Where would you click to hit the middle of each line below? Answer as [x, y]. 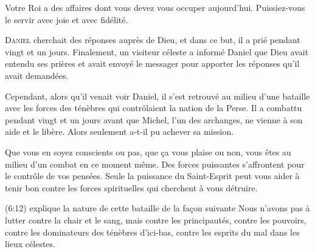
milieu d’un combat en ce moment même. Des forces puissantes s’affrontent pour [155, 164]
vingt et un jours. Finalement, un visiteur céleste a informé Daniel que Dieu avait [157, 51]
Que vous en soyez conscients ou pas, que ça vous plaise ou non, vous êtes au [148, 152]
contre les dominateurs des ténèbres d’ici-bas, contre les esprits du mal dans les [152, 232]
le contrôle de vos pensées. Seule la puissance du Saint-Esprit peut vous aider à [152, 176]
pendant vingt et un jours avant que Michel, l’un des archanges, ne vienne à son [154, 119]
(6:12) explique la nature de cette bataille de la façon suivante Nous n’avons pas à [157, 208]
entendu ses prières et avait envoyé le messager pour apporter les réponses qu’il [152, 63]
